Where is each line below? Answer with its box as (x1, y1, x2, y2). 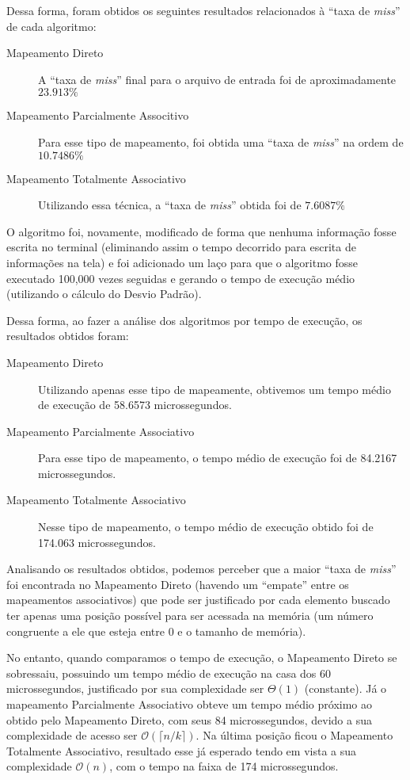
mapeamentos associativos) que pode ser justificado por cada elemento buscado (6, 591, 390, 608)
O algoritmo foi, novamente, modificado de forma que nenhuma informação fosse (6, 223, 397, 239)
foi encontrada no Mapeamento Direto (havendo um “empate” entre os (6, 575, 349, 592)
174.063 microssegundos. (38, 533, 156, 550)
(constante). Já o (304, 680, 387, 697)
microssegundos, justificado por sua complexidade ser (6, 680, 264, 697)
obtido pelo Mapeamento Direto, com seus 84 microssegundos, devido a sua (6, 711, 372, 728)
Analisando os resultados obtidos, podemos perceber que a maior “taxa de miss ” (6, 560, 397, 577)
